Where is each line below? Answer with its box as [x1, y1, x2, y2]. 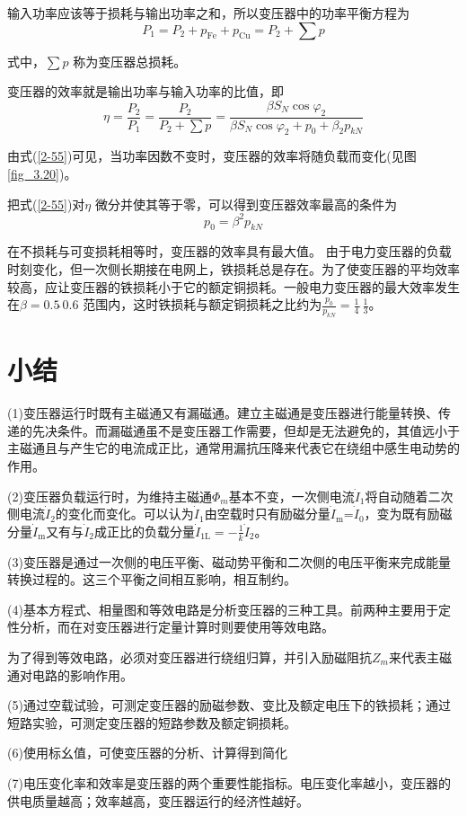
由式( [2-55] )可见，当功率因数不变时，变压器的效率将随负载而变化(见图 [7, 146, 417, 165]
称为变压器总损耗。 [73, 51, 187, 70]
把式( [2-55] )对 [7, 194, 85, 213]
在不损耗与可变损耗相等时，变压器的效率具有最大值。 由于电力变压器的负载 [7, 242, 452, 261]
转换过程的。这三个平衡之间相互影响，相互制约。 [7, 570, 296, 589]
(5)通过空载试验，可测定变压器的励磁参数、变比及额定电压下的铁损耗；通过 [7, 696, 451, 714]
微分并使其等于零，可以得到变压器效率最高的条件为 [94, 194, 397, 213]
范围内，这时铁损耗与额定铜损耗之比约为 [83, 295, 322, 314]
